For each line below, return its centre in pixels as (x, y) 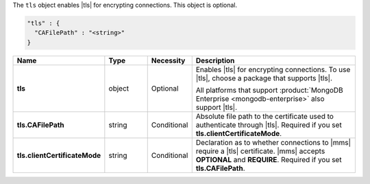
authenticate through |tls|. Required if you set (269, 125)
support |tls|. (217, 107)
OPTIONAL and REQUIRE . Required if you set (269, 159)
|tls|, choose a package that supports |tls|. (264, 78)
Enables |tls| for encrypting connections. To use (273, 69)
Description (215, 60)
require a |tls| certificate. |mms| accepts (260, 151)
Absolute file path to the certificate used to (264, 116)
